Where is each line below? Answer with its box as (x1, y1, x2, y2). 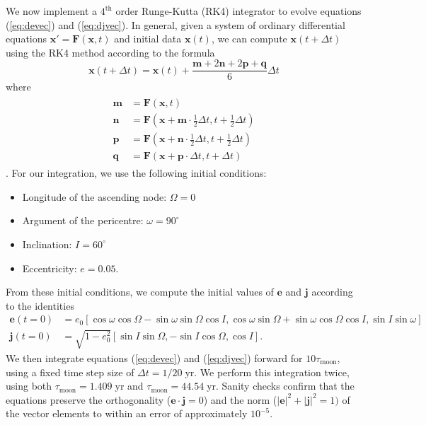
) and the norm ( (203, 392, 277, 407)
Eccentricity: (22, 260, 77, 275)
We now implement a (6, 4, 98, 18)
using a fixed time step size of (6, 364, 134, 379)
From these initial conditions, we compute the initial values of (6, 284, 274, 299)
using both (6, 378, 52, 393)
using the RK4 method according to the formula (6, 45, 215, 59)
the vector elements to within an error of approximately (6, 406, 248, 421)
